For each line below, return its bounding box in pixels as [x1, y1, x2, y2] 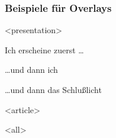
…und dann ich [5, 63, 58, 76]
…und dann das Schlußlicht [5, 84, 102, 95]
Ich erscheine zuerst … [5, 43, 84, 56]
